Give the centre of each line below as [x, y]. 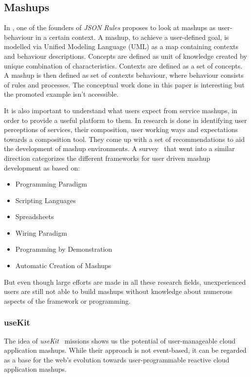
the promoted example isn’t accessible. [61, 94]
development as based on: [42, 167]
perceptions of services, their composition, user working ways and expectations [121, 129]
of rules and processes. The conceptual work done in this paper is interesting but [124, 84]
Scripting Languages [45, 200]
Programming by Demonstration [64, 249]
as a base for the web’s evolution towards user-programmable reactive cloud [117, 359]
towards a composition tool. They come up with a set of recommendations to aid [125, 139]
